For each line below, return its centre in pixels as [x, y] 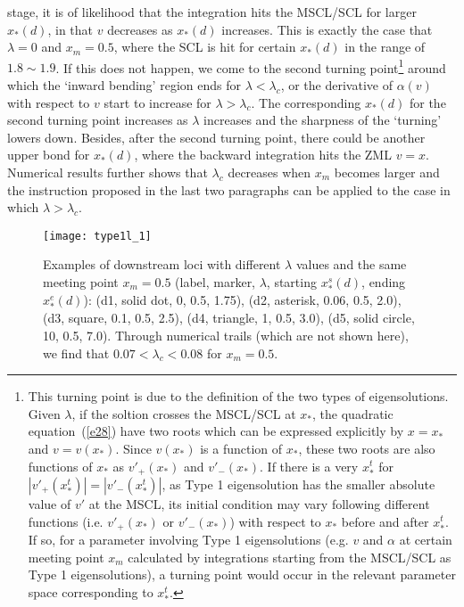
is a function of [241, 448]
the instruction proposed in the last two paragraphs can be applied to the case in [229, 189]
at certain [426, 539]
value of [50, 503]
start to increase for [157, 102]
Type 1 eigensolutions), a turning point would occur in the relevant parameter [242, 574]
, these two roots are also [367, 448]
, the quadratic [353, 413]
